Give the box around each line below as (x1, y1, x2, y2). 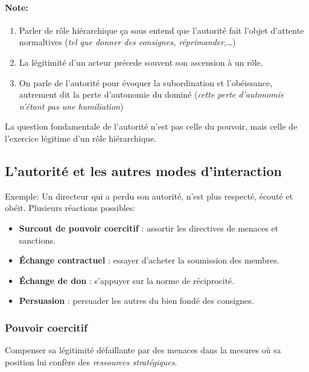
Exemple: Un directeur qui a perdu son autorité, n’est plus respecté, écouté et (5, 189, 293, 202)
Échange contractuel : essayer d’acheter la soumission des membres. (19, 254, 279, 266)
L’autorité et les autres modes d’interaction (5, 161, 282, 180)
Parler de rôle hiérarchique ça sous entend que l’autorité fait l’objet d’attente (19, 24, 304, 36)
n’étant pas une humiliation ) (19, 99, 124, 112)
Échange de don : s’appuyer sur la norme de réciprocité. (19, 274, 235, 286)
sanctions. (19, 233, 56, 246)
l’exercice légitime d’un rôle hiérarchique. (5, 131, 156, 144)
